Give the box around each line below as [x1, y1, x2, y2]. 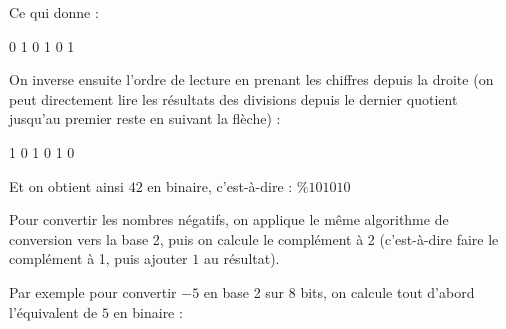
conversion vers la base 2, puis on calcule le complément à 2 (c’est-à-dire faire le [9, 228, 499, 249]
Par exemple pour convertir [9, 281, 177, 302]
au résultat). [203, 248, 280, 269]
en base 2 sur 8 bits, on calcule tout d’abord [203, 281, 475, 302]
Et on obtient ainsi [9, 175, 125, 196]
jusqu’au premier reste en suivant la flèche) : [9, 108, 281, 129]
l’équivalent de [9, 301, 98, 322]
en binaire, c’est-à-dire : [147, 175, 293, 196]
